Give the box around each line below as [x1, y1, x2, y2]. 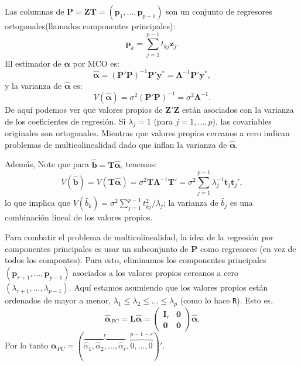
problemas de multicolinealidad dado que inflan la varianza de [5, 138, 227, 150]
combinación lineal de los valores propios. [5, 211, 153, 223]
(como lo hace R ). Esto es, [180, 294, 273, 306]
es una [230, 196, 253, 209]
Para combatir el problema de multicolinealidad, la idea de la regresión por [5, 231, 274, 243]
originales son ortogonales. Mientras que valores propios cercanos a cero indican [5, 127, 290, 139]
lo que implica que [5, 196, 70, 209]
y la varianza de [5, 79, 62, 91]
